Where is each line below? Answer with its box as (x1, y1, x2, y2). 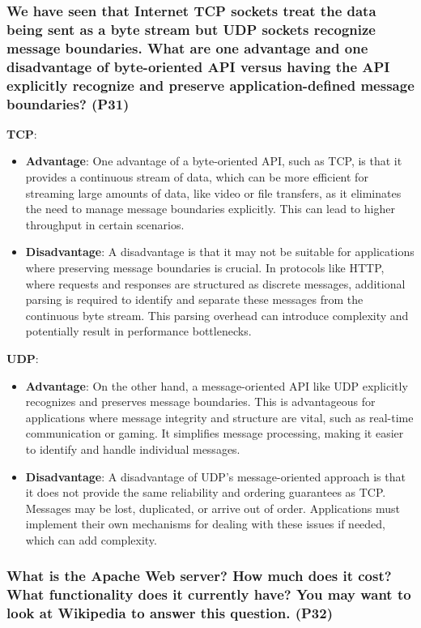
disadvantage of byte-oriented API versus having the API (6, 56, 390, 76)
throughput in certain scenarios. (25, 216, 185, 233)
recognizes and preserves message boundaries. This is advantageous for (25, 393, 376, 410)
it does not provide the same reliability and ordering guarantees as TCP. (25, 484, 386, 501)
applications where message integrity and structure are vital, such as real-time (25, 408, 414, 425)
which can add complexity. (25, 531, 157, 548)
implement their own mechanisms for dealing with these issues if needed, (25, 515, 386, 532)
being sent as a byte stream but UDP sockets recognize (6, 19, 376, 39)
